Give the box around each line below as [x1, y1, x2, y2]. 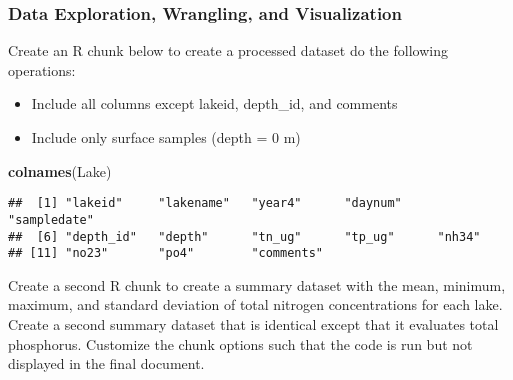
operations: [8, 59, 76, 80]
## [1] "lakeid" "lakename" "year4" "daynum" [8, 196, 402, 211]
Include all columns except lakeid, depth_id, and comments [31, 93, 398, 114]
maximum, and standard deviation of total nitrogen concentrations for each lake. [8, 294, 503, 315]
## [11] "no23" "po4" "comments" [8, 246, 323, 261]
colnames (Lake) [8, 160, 112, 181]
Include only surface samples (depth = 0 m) [31, 127, 301, 147]
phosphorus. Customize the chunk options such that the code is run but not [8, 333, 473, 354]
